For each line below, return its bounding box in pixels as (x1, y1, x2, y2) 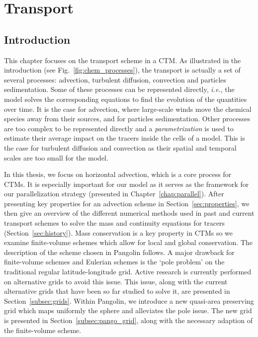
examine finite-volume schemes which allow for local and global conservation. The (4, 237, 253, 248)
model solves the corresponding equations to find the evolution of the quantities (4, 93, 247, 104)
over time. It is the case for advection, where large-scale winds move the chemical (4, 103, 252, 114)
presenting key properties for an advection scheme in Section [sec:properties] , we (4, 198, 250, 208)
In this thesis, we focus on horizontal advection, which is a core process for (4, 169, 232, 179)
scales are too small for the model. (4, 152, 108, 163)
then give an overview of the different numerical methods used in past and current (4, 208, 255, 218)
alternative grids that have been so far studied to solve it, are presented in (4, 286, 230, 296)
